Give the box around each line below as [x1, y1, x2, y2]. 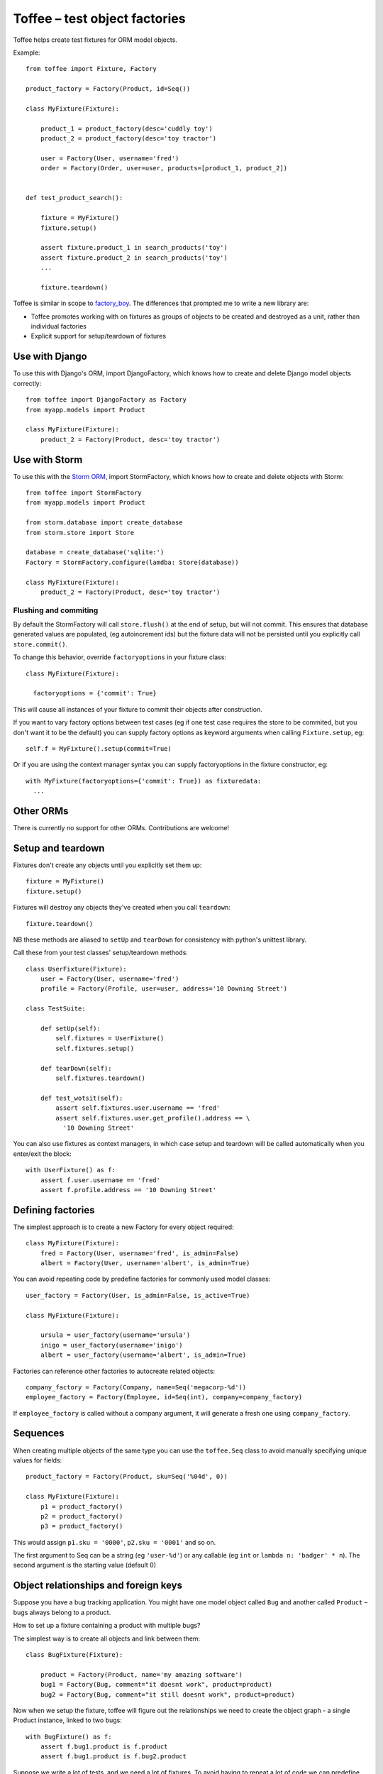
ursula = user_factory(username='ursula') [40, 1331, 191, 1339]
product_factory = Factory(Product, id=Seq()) [26, 85, 191, 93]
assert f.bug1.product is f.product [40, 1743, 168, 1751]
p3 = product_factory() [40, 1522, 123, 1531]
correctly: [13, 379, 42, 387]
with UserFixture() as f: [26, 1166, 116, 1174]
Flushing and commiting [13, 605, 99, 615]
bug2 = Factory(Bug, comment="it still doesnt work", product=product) [40, 1690, 295, 1699]
